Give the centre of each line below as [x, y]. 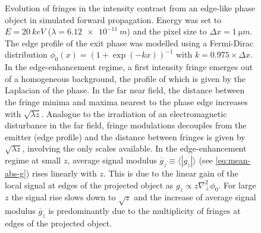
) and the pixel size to [167, 31]
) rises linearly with [61, 173]
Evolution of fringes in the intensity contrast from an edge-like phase [130, 8]
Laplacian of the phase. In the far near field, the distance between [125, 90]
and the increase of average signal [195, 197]
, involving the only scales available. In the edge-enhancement [134, 148]
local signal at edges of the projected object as [89, 185]
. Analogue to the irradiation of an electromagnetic [134, 113]
